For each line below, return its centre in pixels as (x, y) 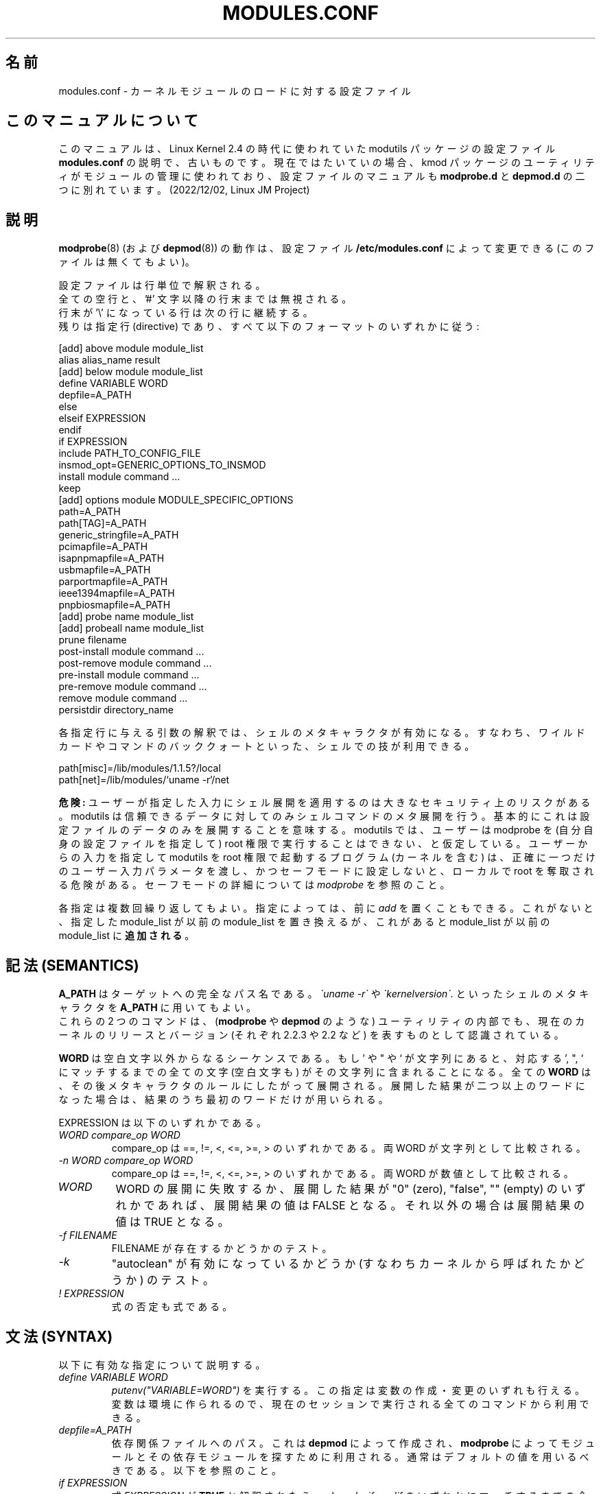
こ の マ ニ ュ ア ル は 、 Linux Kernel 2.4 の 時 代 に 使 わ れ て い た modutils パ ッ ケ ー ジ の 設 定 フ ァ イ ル (307, 149)
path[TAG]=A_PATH (103, 523)
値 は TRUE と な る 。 (172, 1222)
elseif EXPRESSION (102, 418)
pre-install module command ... (129, 675)
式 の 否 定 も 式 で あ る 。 (172, 1307)
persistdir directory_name (116, 710)
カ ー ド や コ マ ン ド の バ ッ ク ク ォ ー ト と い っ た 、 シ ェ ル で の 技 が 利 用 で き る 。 (267, 746)
